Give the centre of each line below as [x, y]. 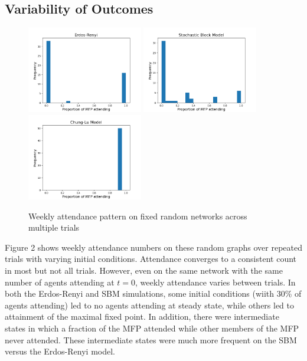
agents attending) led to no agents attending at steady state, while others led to [150, 305]
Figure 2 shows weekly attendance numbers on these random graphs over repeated [153, 247]
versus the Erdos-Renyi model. [60, 351]
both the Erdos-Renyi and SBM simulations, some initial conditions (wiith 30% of [153, 293]
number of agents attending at [60, 282]
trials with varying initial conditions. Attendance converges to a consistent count [151, 259]
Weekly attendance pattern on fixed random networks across [138, 216]
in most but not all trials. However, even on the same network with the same [144, 270]
